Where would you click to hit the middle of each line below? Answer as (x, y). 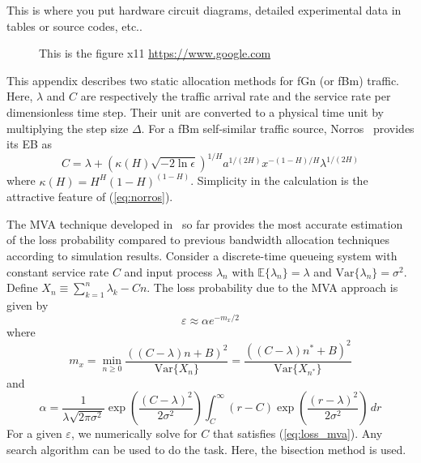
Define (22, 287)
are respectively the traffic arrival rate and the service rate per (236, 96)
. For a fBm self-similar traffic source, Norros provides (278, 128)
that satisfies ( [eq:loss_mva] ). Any (298, 433)
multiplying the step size (68, 128)
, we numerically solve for (134, 433)
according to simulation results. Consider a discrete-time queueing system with (202, 256)
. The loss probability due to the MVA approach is (272, 287)
